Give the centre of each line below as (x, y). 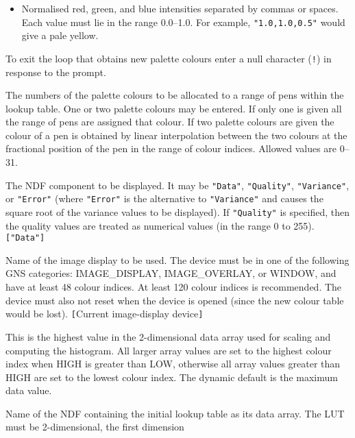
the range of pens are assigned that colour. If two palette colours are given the (170, 122)
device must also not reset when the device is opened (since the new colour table (175, 300)
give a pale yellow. (60, 35)
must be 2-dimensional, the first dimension (95, 427)
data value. (29, 390)
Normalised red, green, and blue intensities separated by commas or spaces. (180, 8)
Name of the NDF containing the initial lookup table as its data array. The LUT (175, 413)
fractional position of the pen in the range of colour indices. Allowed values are (171, 148)
